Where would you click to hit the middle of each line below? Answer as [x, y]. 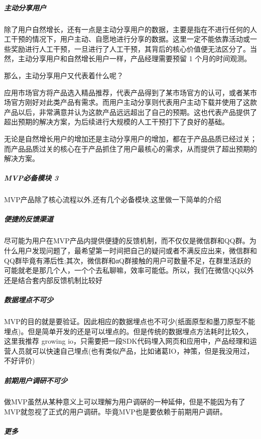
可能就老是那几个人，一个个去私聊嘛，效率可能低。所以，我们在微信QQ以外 [129, 270]
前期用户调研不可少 [36, 380]
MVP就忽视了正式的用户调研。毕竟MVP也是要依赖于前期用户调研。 [115, 412]
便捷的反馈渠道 [29, 219]
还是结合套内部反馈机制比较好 [53, 280]
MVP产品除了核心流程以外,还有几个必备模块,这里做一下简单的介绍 [113, 199]
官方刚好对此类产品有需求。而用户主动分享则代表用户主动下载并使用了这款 [134, 102]
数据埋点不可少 [29, 299]
